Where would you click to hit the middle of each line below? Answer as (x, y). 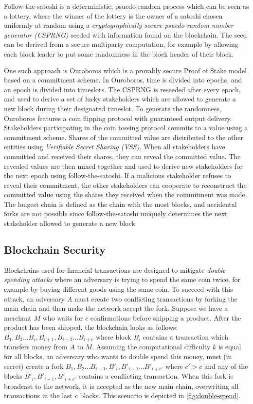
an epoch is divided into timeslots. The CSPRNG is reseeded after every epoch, (122, 89)
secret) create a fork (34, 366)
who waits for (63, 317)
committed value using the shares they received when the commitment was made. (126, 194)
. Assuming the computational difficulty (151, 347)
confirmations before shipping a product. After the (166, 317)
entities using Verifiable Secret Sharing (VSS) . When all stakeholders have (115, 147)
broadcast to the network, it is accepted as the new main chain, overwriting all (121, 386)
